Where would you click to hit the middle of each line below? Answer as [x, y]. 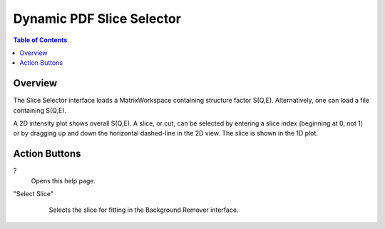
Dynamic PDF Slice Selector [97, 19]
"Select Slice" [33, 194]
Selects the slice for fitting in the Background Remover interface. [144, 210]
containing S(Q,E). [40, 110]
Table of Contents [40, 40]
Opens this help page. [63, 180]
